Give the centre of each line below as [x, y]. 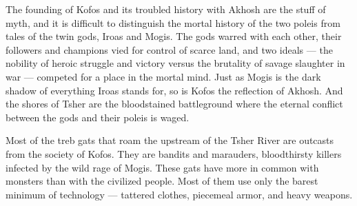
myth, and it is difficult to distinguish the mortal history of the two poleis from [173, 22]
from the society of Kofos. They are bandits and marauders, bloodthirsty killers [174, 153]
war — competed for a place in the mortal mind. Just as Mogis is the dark [163, 76]
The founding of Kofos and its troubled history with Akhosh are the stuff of [166, 9]
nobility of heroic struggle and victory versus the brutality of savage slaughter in [175, 63]
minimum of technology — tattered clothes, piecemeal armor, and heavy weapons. [179, 194]
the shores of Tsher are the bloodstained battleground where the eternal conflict [174, 104]
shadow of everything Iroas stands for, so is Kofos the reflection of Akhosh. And [174, 90]
